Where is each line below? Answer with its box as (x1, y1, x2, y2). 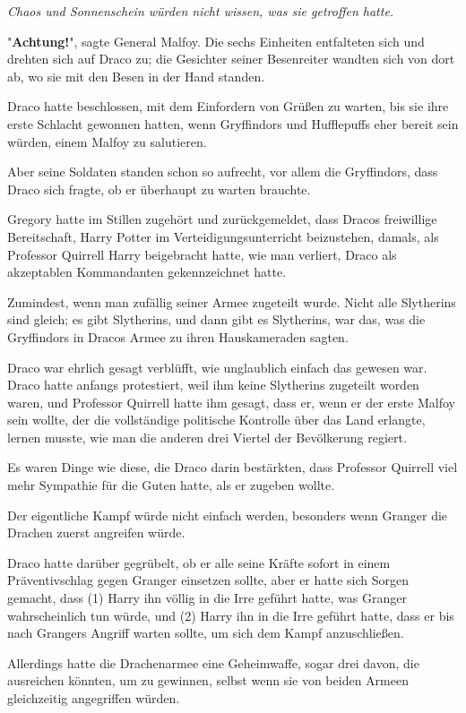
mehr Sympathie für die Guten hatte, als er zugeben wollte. (7, 476, 335, 494)
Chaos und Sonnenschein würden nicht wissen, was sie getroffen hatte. (7, 2, 394, 20)
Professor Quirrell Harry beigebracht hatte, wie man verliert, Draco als (7, 245, 397, 263)
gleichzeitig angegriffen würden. (7, 689, 180, 707)
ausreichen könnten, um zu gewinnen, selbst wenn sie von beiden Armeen (7, 671, 409, 690)
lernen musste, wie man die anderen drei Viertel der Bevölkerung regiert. (7, 427, 407, 446)
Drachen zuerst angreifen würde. (7, 523, 186, 542)
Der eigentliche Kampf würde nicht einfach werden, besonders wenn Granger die (7, 505, 448, 524)
